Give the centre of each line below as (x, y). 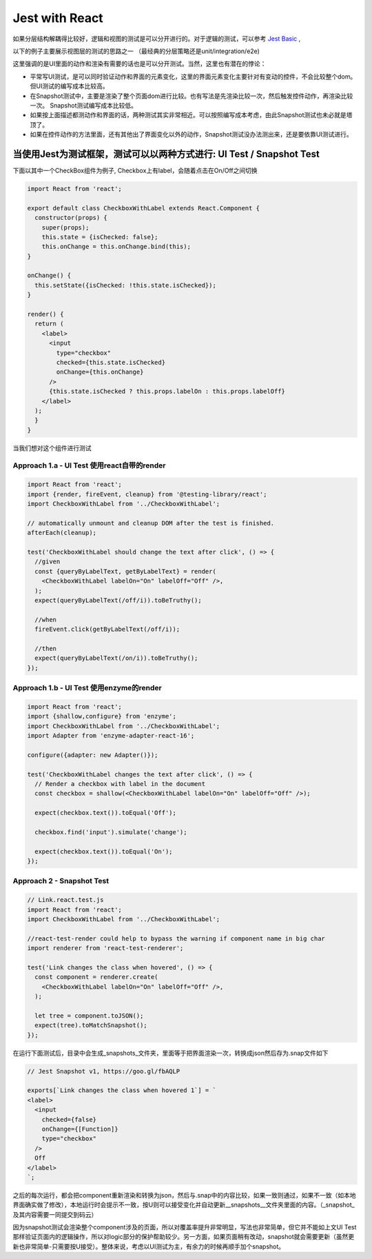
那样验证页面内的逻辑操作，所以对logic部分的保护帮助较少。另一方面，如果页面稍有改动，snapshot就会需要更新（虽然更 (184, 1237)
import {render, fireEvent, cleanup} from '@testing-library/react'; (147, 494)
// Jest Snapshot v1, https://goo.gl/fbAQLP (104, 1071)
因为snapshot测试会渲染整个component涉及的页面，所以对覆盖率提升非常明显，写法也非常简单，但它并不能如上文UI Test (185, 1227)
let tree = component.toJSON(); (89, 1016)
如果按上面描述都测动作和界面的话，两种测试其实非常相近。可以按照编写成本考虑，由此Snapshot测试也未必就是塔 (191, 115)
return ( (49, 324)
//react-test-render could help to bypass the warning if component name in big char (176, 938)
